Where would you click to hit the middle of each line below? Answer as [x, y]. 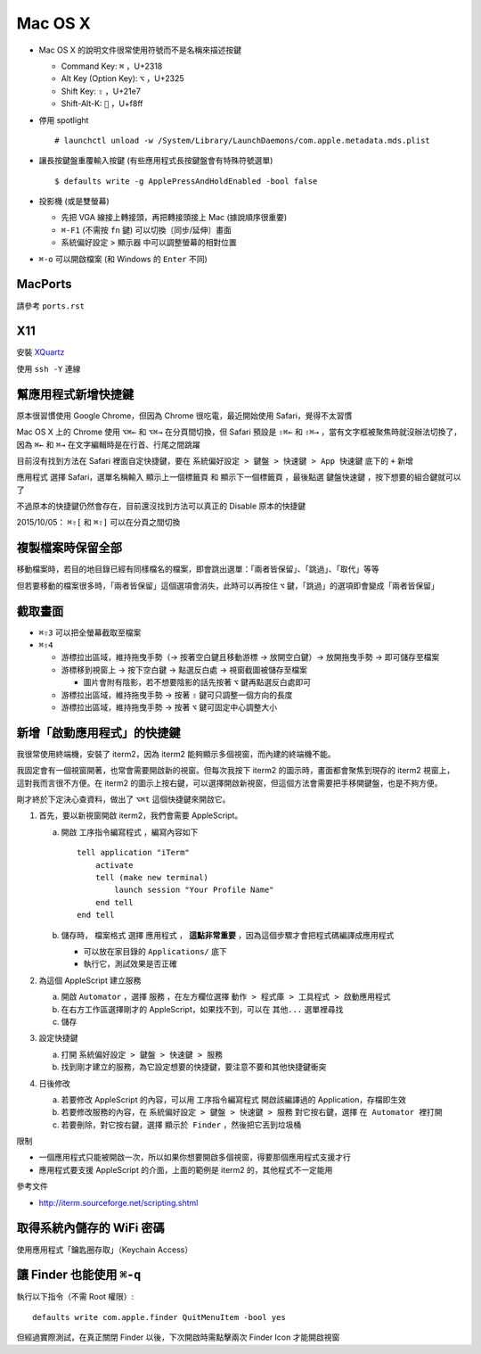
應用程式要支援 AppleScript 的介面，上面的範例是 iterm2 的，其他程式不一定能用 [186, 1169]
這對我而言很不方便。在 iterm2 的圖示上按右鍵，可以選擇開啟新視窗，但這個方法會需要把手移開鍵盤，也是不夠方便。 [229, 783]
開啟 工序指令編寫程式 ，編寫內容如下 [130, 832]
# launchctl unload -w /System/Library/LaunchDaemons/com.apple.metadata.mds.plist [243, 140]
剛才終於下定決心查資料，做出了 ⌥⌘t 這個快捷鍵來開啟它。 [123, 799]
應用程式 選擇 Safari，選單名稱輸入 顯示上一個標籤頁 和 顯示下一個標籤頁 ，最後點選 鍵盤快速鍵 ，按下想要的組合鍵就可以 [239, 477]
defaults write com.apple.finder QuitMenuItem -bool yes [159, 1317]
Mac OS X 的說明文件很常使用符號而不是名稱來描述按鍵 [140, 50]
